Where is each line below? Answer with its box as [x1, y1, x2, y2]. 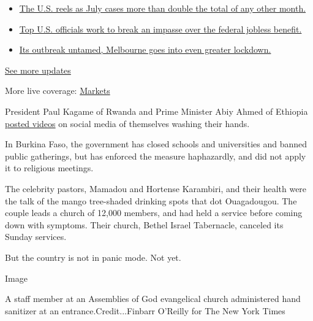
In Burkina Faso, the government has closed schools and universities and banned [5, 137, 307, 150]
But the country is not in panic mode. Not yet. [5, 250, 181, 263]
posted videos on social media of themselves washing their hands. [5, 117, 250, 130]
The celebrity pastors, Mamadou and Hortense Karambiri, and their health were [5, 182, 307, 195]
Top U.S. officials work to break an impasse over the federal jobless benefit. [19, 22, 302, 35]
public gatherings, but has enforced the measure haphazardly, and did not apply [5, 149, 306, 162]
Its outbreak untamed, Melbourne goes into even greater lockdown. [19, 43, 271, 56]
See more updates [5, 63, 71, 76]
